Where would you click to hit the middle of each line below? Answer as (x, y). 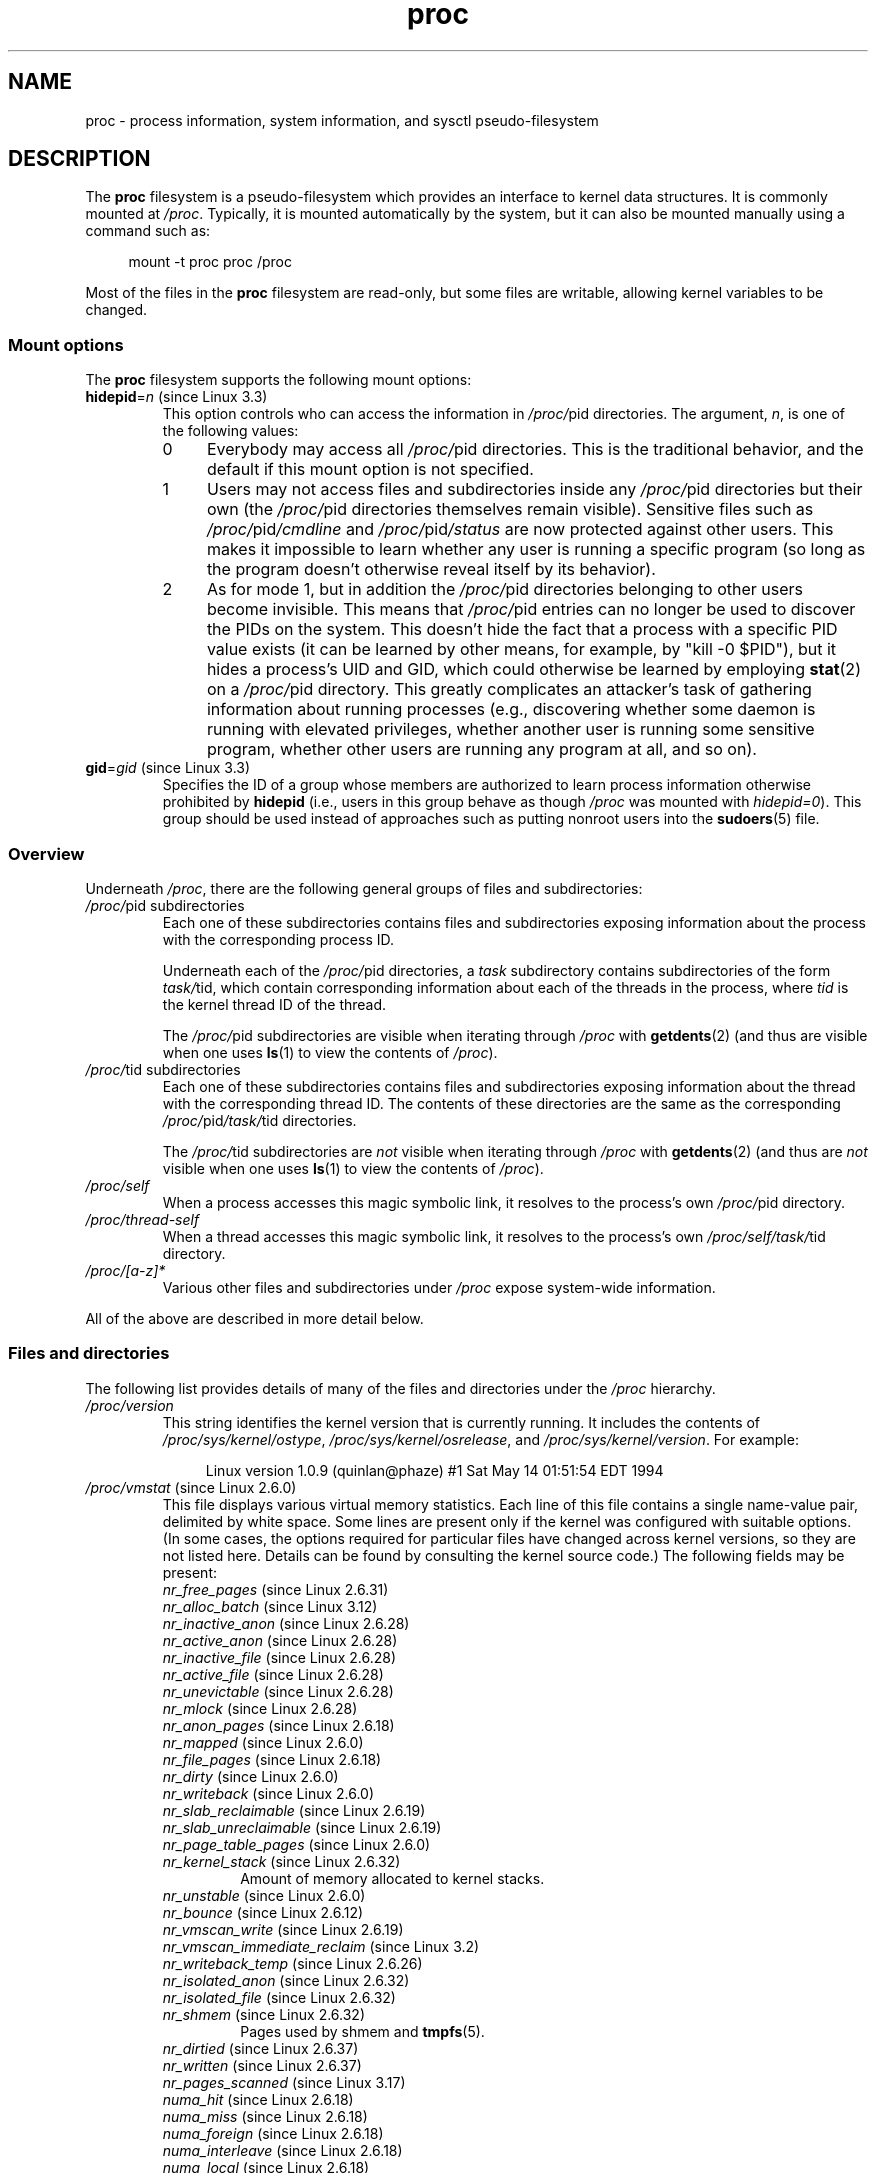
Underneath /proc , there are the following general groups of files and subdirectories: (364, 888)
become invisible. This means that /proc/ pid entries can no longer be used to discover (531, 609)
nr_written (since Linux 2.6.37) (262, 2065)
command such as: (148, 231)
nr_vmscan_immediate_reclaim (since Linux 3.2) (321, 1946)
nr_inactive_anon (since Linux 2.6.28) (286, 1623)
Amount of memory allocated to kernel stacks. (392, 1878)
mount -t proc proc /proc (210, 262)
